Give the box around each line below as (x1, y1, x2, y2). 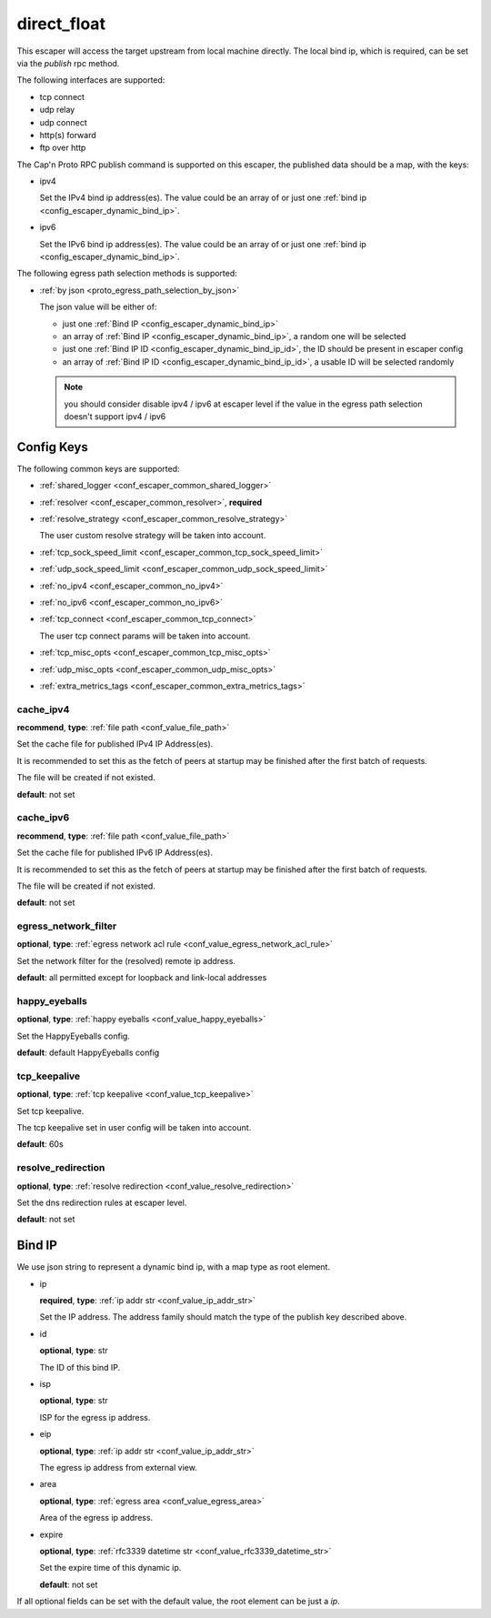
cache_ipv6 (16, 811, 70, 824)
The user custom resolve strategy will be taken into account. (39, 530, 266, 541)
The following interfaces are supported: (16, 75, 165, 85)
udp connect (39, 116, 88, 127)
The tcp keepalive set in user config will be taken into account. (16, 1122, 252, 1133)
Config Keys (16, 439, 88, 455)
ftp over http (39, 142, 86, 154)
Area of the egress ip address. (39, 1512, 154, 1523)
